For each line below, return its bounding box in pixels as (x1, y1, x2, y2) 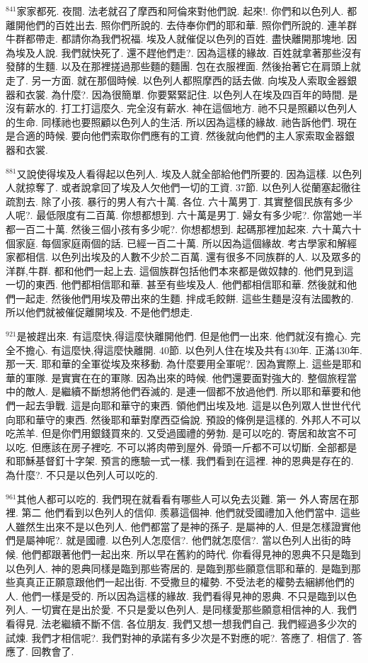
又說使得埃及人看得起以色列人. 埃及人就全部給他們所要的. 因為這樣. (16, 166, 329, 181)
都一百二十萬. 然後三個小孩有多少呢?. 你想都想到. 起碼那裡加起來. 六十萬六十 (6, 221, 362, 236)
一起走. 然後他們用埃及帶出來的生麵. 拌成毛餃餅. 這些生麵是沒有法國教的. (15, 290, 354, 305)
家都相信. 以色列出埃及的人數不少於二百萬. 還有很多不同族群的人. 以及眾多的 (6, 249, 361, 264)
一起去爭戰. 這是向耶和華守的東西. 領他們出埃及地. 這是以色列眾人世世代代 (15, 398, 361, 413)
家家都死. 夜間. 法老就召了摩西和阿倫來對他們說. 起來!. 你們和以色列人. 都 (16, 4, 357, 18)
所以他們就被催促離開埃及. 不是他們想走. (6, 305, 193, 319)
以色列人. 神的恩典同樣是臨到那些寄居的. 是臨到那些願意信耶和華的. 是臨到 (6, 560, 351, 575)
